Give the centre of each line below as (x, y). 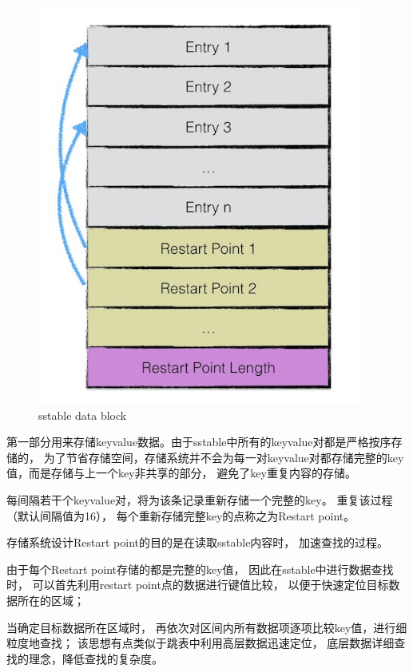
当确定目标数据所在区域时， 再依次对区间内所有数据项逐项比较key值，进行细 (207, 627)
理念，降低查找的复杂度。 (95, 658)
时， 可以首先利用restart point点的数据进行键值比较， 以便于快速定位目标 (198, 585)
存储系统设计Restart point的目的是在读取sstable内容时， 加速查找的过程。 (198, 542)
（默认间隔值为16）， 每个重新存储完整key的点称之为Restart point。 (181, 515)
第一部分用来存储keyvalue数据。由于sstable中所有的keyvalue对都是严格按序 (199, 442)
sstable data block (83, 415)
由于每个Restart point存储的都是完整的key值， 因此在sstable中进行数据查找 (200, 569)
